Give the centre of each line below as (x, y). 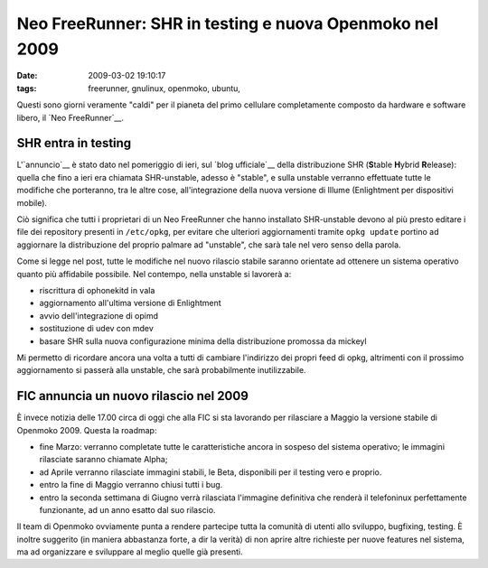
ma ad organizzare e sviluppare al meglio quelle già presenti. (130, 552)
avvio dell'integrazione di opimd (99, 315)
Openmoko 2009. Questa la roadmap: (87, 430)
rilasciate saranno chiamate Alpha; (103, 460)
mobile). (32, 202)
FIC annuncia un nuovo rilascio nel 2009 (132, 396)
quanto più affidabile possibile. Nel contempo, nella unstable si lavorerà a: (154, 274)
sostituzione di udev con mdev (96, 329)
